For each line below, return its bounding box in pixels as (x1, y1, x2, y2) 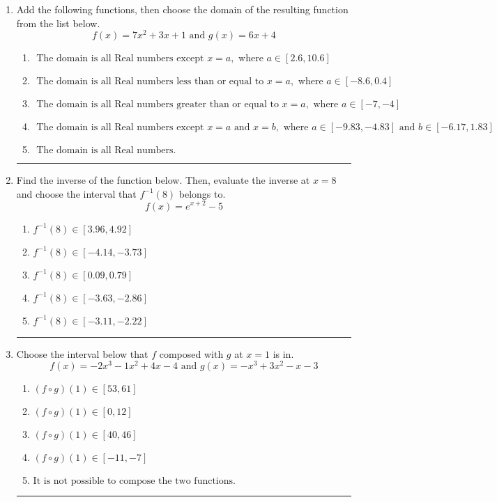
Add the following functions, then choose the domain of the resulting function (16, 2, 349, 16)
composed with (159, 346, 224, 361)
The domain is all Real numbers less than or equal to (36, 77, 264, 87)
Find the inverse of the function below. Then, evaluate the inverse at (16, 173, 310, 187)
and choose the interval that (16, 186, 137, 201)
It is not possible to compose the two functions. (33, 476, 236, 487)
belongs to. (178, 186, 226, 201)
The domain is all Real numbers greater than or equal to (36, 100, 279, 110)
